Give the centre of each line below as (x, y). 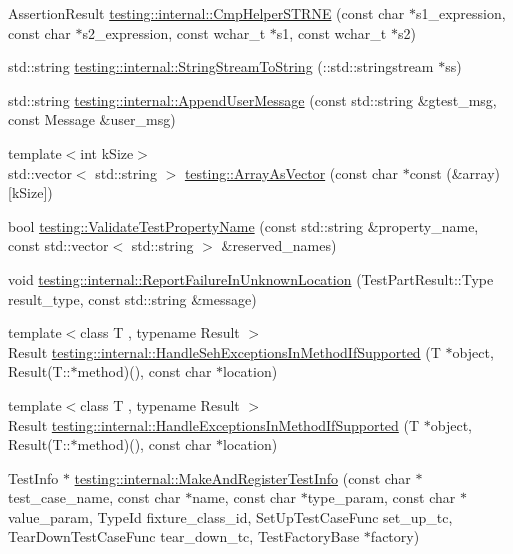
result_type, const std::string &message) (132, 298)
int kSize (107, 152)
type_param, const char (381, 497)
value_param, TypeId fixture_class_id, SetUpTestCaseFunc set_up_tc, (230, 516)
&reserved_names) (279, 245)
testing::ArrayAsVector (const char (291, 172)
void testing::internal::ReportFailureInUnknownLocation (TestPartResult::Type (251, 278)
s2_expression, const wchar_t (174, 32)
